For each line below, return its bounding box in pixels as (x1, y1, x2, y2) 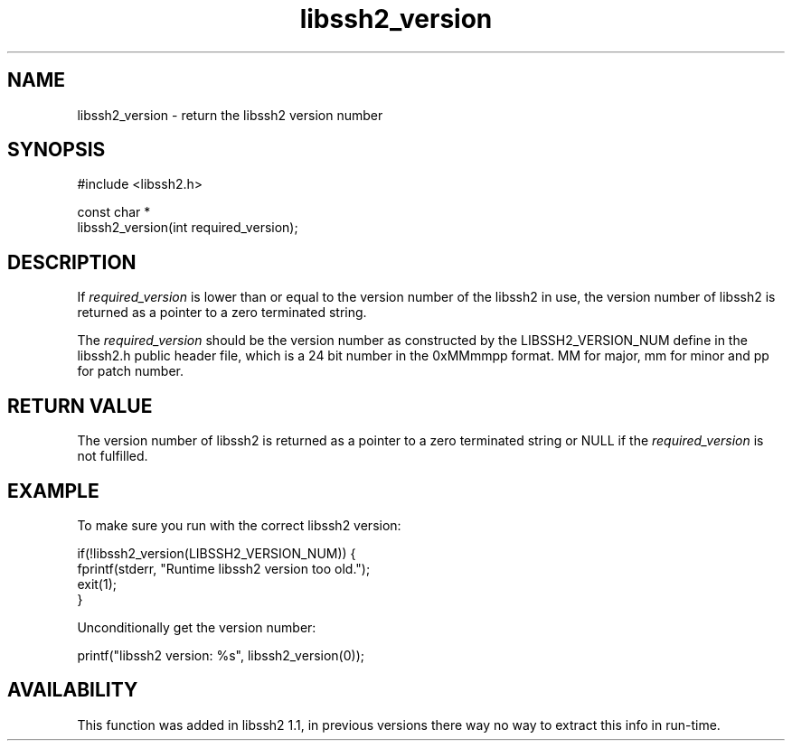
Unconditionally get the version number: (77, 619, 316, 635)
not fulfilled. (77, 448, 148, 464)
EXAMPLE (7, 479, 99, 502)
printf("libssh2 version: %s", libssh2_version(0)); (77, 647, 364, 663)
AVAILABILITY (7, 678, 138, 702)
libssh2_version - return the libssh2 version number (77, 107, 383, 123)
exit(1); (77, 575, 117, 592)
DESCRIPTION (7, 250, 137, 274)
